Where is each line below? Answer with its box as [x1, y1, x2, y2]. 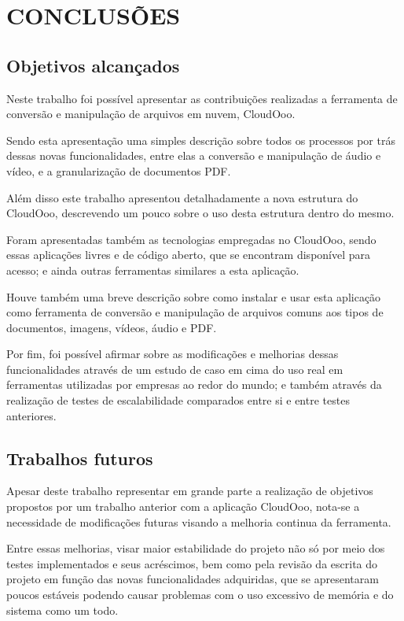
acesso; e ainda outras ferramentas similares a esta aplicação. [6, 261, 299, 278]
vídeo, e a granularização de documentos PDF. [6, 162, 231, 179]
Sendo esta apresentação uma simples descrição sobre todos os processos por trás [6, 131, 395, 148]
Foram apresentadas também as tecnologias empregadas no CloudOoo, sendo [6, 231, 376, 247]
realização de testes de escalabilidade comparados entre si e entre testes [6, 392, 350, 408]
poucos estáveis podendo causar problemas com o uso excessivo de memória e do [6, 586, 394, 603]
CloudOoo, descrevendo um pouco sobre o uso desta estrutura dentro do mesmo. [6, 205, 395, 221]
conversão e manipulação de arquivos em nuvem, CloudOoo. [6, 105, 296, 122]
